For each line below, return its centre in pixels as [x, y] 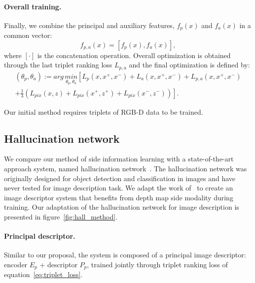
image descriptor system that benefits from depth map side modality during [119, 197]
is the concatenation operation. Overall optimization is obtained [134, 55]
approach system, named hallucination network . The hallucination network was [126, 168]
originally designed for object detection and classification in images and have [120, 178]
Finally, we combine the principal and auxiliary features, [89, 25]
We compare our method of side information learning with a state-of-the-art [119, 159]
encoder [16, 264]
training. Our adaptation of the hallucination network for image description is [122, 207]
